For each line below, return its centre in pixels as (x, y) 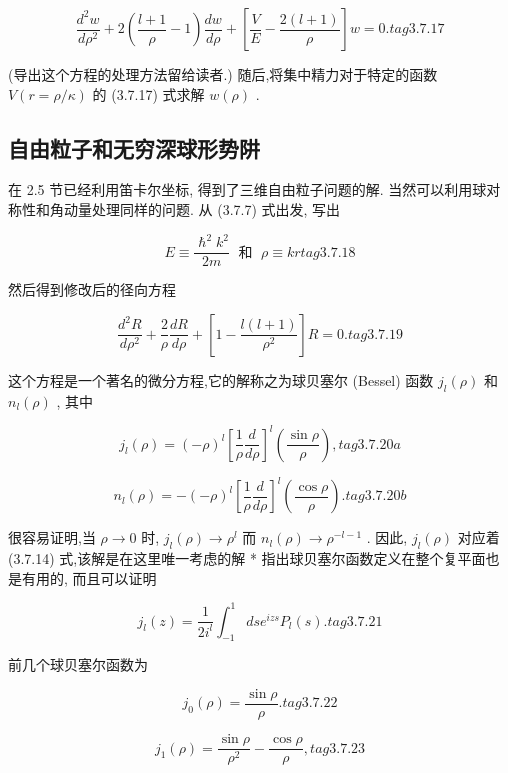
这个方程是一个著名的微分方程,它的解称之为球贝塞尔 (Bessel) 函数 (221, 379)
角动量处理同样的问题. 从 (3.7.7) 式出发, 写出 (195, 208)
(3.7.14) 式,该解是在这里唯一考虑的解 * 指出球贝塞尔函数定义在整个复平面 (247, 557)
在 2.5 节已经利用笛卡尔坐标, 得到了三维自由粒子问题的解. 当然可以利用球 (247, 189)
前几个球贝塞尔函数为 (78, 664)
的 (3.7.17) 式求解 (148, 93)
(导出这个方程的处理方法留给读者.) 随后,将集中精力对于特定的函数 (223, 74)
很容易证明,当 (52, 537)
